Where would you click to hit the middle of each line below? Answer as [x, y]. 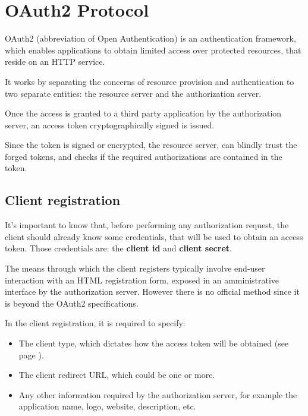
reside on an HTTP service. [55, 62]
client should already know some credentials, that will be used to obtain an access [154, 236]
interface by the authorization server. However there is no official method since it [152, 291]
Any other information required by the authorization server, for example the [158, 394]
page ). [31, 354]
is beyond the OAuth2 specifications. [72, 303]
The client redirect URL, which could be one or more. [117, 375]
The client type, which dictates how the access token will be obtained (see [154, 343]
